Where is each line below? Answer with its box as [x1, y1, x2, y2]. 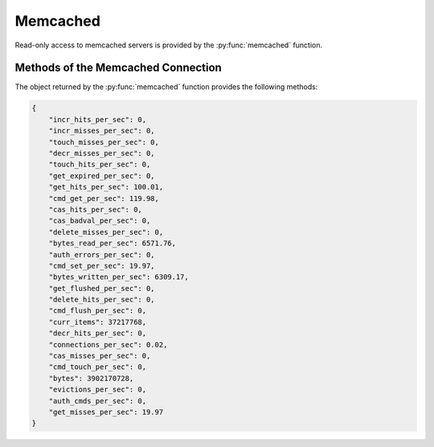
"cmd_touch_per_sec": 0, [48, 363, 147, 371]
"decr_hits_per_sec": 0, [48, 329, 147, 338]
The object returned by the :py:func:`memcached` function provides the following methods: [14, 82, 318, 92]
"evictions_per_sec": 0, [48, 385, 147, 394]
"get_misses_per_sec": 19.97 [48, 407, 164, 416]
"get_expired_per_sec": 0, [48, 171, 156, 180]
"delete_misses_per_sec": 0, [48, 228, 164, 236]
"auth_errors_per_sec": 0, [48, 250, 156, 259]
